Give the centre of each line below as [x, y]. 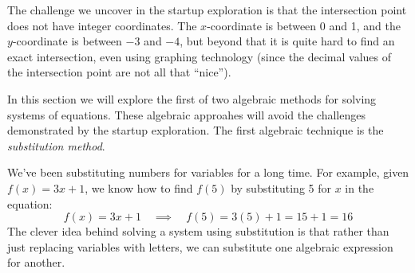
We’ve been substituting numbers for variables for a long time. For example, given [208, 172]
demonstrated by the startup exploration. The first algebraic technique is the [196, 130]
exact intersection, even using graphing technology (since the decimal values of [200, 56]
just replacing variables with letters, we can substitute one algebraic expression [200, 246]
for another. [36, 262]
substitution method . [56, 145]
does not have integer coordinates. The [102, 25]
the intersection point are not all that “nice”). [119, 72]
